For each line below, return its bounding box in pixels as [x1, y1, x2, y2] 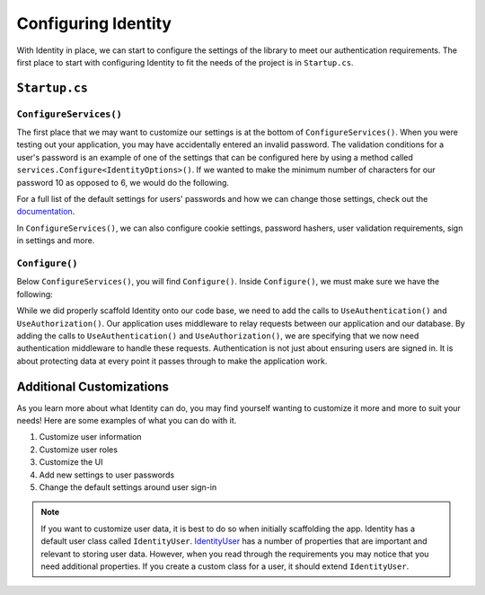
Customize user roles [39, 444, 119, 455]
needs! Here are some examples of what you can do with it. [16, 416, 237, 425]
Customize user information [39, 432, 143, 442]
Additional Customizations [16, 379, 170, 394]
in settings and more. [16, 235, 95, 246]
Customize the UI [39, 457, 103, 468]
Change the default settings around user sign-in [39, 481, 217, 493]
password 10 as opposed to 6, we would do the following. [16, 177, 229, 188]
